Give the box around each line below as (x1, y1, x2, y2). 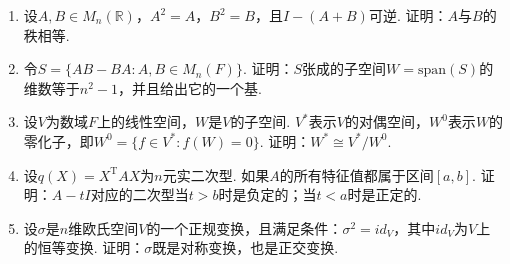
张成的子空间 (302, 58, 387, 79)
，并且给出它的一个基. (118, 77, 262, 98)
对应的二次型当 (90, 184, 189, 205)
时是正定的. (347, 184, 422, 205)
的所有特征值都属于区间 (279, 164, 434, 185)
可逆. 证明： (368, 5, 448, 25)
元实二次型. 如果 (162, 164, 270, 185)
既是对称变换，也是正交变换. (152, 237, 339, 258)
